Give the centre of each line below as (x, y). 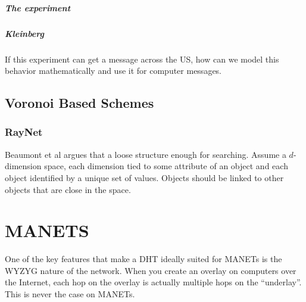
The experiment (38, 7)
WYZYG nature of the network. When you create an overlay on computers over (151, 270)
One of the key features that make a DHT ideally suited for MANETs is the (143, 259)
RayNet (24, 132)
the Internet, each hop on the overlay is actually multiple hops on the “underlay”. (153, 282)
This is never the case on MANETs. (70, 294)
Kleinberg (24, 33)
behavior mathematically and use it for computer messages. (113, 71)
